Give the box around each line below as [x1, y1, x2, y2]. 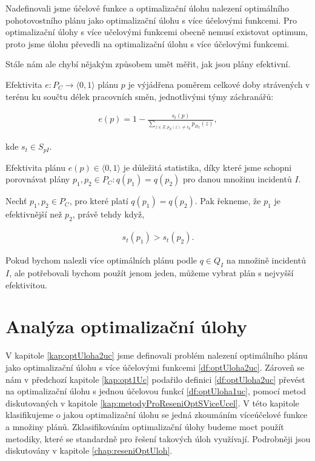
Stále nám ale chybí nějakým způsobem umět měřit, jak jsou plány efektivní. [5, 58, 291, 70]
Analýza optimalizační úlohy [5, 314, 248, 339]
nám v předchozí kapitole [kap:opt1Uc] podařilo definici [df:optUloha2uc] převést [5, 373, 305, 385]
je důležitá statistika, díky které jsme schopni [123, 161, 292, 173]
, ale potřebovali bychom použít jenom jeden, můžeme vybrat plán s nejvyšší [9, 267, 294, 279]
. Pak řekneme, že [194, 194, 261, 207]
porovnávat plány [5, 173, 70, 185]
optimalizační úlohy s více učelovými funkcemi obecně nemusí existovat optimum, [5, 25, 308, 38]
